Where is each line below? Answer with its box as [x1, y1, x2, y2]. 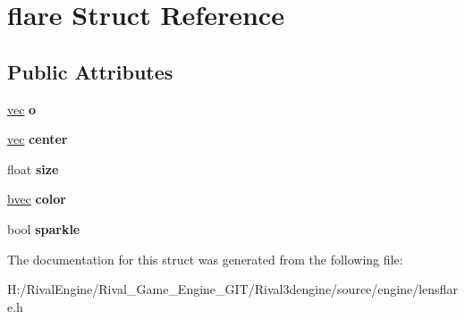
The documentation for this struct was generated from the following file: [7, 249, 403, 268]
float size [7, 159, 59, 178]
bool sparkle [7, 219, 80, 238]
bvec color [7, 189, 66, 208]
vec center [7, 130, 68, 148]
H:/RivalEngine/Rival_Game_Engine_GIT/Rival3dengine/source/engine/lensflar [7, 280, 458, 298]
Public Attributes [7, 57, 173, 85]
